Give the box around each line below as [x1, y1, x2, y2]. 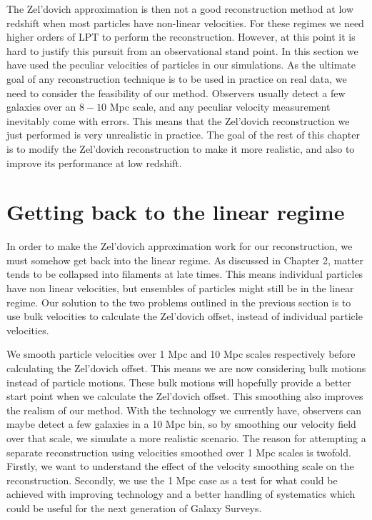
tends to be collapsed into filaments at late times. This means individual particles [6, 266, 363, 281]
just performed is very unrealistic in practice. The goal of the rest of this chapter [6, 127, 360, 142]
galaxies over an [6, 99, 76, 114]
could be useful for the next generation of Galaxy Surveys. [6, 500, 262, 515]
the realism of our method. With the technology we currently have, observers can [6, 402, 362, 417]
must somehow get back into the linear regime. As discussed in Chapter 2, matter [6, 252, 363, 267]
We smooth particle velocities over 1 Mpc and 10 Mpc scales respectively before [6, 346, 356, 361]
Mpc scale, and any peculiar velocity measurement [109, 99, 331, 114]
